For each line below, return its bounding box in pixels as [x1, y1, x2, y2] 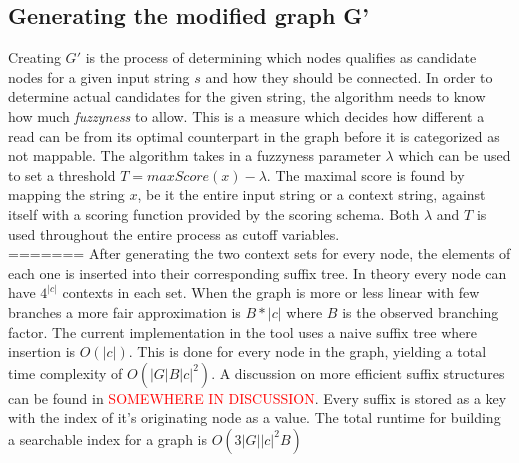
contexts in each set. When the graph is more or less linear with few [62, 282, 480, 303]
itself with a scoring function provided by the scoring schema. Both [8, 203, 420, 224]
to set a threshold [8, 164, 116, 185]
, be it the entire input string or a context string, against [137, 184, 486, 205]
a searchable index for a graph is [8, 428, 207, 449]
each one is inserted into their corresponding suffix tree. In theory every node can [8, 262, 507, 283]
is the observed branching [342, 301, 499, 322]
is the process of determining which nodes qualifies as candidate [85, 47, 477, 68]
